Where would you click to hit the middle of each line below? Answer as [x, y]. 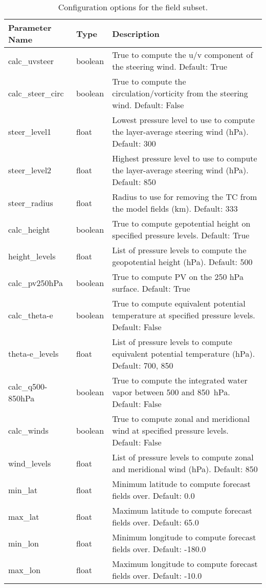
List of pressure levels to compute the [179, 250]
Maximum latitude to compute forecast [182, 510]
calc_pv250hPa [36, 282]
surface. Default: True [151, 288]
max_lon [25, 570]
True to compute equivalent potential [179, 303]
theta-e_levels [34, 353]
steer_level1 [30, 131]
